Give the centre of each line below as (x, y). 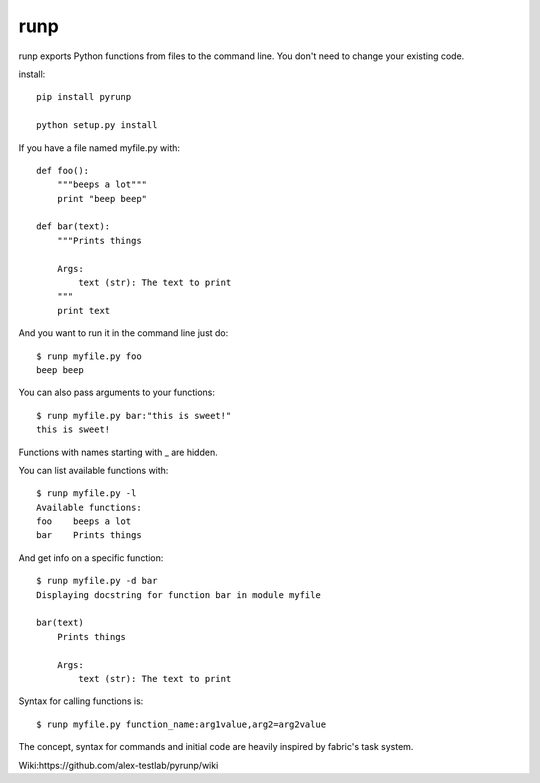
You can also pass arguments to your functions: (116, 392)
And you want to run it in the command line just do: (123, 333)
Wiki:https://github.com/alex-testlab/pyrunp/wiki (118, 765)
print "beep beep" (102, 198)
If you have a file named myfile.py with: (99, 147)
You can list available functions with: (93, 470)
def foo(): (63, 170)
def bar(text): (73, 226)
